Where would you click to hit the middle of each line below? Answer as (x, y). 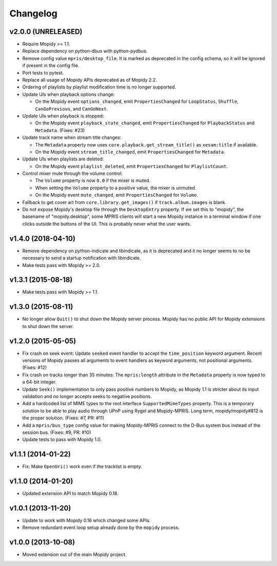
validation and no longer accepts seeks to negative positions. (87, 396)
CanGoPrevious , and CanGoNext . (72, 108)
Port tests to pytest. (43, 72)
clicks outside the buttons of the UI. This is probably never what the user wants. (107, 224)
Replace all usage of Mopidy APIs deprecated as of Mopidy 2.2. (90, 80)
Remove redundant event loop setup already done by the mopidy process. (101, 527)
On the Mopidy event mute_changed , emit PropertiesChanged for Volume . (117, 195)
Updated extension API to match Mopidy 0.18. (71, 494)
